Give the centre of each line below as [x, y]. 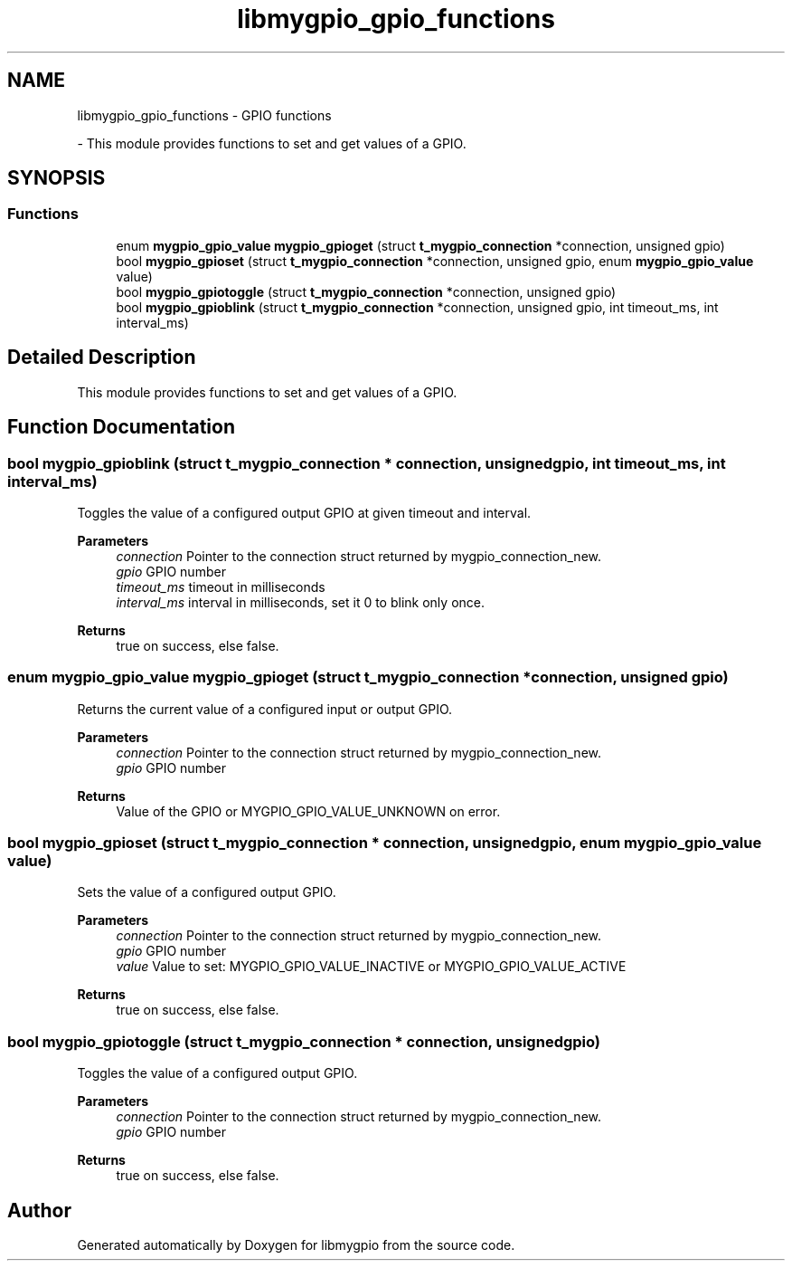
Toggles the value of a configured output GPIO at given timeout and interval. [304, 512]
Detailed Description [102, 358]
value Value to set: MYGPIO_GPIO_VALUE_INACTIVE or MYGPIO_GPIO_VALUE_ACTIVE [371, 967]
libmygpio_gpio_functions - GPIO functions [204, 115]
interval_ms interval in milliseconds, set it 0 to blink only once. [300, 602]
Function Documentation [121, 427]
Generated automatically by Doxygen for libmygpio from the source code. [296, 1244]
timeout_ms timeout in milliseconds [221, 586]
